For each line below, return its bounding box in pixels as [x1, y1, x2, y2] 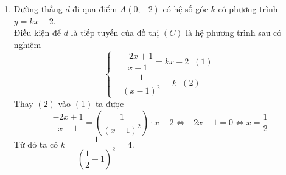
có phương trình [218, 2, 278, 15]
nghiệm [13, 38, 41, 50]
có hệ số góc [162, 2, 208, 15]
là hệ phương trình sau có [186, 26, 282, 39]
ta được [95, 97, 124, 110]
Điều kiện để [13, 26, 61, 39]
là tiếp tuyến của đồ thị [71, 26, 159, 39]
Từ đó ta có [13, 138, 58, 151]
